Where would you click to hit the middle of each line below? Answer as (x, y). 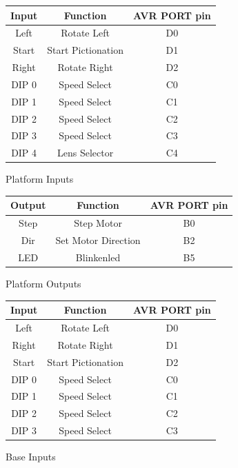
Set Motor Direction (98, 240)
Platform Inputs (40, 179)
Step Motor (98, 223)
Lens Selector (85, 153)
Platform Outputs (43, 284)
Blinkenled (98, 257)
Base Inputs (31, 457)
